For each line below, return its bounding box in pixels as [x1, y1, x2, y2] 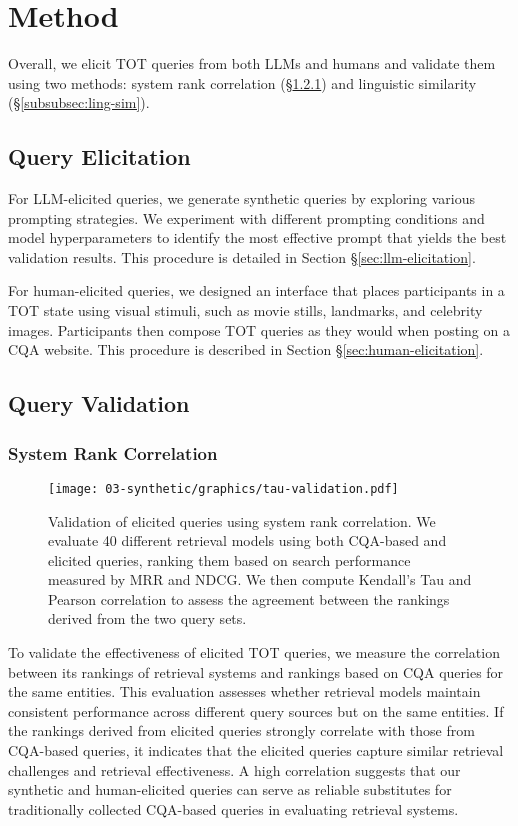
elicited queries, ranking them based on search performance [48, 549, 411, 570]
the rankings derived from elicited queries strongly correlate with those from [8, 720, 475, 741]
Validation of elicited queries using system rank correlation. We [48, 510, 436, 531]
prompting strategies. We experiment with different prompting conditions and [8, 207, 485, 228]
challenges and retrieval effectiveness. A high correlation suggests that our [8, 759, 461, 780]
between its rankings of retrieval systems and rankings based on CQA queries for [8, 661, 504, 682]
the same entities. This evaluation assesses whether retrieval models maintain [8, 681, 481, 702]
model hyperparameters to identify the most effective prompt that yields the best [8, 227, 507, 248]
